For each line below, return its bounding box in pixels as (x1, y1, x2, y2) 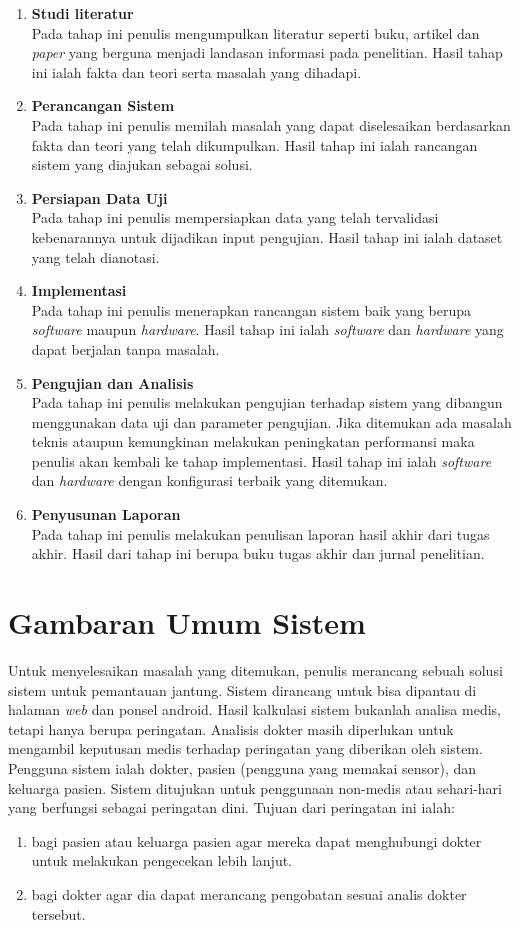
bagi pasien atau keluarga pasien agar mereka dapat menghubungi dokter (31, 830, 482, 851)
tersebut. (31, 903, 86, 924)
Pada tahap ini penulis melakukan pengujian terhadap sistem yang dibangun (31, 392, 503, 413)
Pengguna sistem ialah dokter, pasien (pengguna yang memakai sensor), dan (8, 757, 477, 778)
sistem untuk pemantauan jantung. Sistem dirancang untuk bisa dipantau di (8, 679, 477, 700)
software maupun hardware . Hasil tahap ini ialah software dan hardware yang (31, 319, 504, 340)
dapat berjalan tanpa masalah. (31, 338, 220, 359)
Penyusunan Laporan (31, 504, 181, 525)
